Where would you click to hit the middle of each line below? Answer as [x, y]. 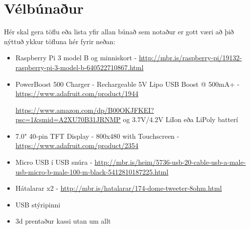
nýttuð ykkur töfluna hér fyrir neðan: [60, 41]
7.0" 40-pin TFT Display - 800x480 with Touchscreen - [97, 136]
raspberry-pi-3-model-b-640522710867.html [80, 67]
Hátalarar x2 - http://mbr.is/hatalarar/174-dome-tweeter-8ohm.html [119, 188]
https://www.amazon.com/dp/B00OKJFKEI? [85, 110]
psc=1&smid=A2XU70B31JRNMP [68, 119]
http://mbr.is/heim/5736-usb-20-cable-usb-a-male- [170, 162]
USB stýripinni [38, 204]
